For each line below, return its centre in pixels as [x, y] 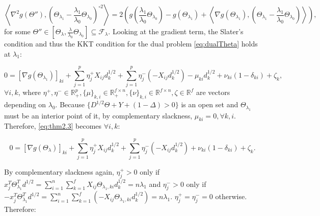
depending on [25, 104]
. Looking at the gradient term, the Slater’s [176, 31]
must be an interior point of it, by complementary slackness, [98, 115]
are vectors [213, 92]
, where [30, 92]
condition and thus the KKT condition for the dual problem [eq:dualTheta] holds [131, 43]
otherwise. [231, 196]
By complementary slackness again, [59, 172]
